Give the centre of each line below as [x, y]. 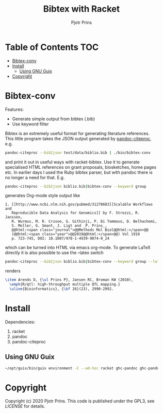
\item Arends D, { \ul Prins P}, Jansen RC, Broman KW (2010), [69, 280]
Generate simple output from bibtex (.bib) [54, 119]
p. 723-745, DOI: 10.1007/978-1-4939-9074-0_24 [60, 239]
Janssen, [14, 217]
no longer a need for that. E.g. [35, 177]
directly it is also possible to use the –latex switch [54, 253]
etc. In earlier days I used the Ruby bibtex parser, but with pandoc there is [79, 172]
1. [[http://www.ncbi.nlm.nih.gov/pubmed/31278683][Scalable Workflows [79, 205]
